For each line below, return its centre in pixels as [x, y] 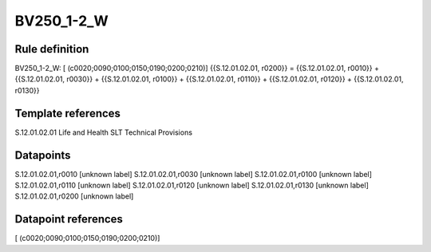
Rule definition [52, 49]
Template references [68, 113]
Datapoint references [69, 219]
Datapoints [43, 155]
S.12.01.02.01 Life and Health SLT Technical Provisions [104, 132]
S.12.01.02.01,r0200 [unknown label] [74, 196]
